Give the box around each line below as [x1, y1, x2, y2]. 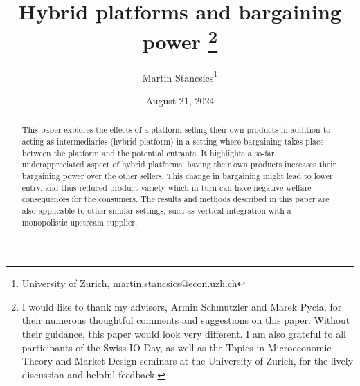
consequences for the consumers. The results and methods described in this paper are [21, 193, 330, 205]
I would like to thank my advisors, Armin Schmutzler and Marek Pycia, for [21, 299, 342, 313]
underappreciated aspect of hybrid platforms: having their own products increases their [21, 158, 336, 170]
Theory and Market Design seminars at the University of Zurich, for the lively [21, 353, 354, 368]
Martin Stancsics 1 [142, 68, 218, 84]
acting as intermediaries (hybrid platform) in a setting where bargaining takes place [21, 135, 324, 147]
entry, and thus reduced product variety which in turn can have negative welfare [21, 181, 312, 193]
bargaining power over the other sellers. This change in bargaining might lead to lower [21, 169, 333, 181]
